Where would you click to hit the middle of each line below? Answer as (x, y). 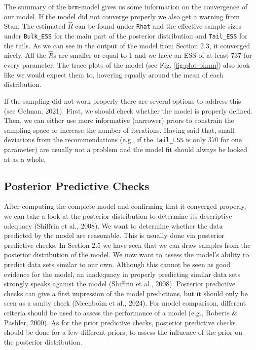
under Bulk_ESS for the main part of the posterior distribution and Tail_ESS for (126, 36)
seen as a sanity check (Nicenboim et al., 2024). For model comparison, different (125, 303)
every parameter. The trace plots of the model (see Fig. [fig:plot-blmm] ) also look (127, 65)
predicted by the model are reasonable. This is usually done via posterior (114, 235)
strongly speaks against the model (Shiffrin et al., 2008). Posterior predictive (120, 284)
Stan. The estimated (35, 26)
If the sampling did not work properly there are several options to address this (123, 100)
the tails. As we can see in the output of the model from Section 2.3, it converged (127, 45)
